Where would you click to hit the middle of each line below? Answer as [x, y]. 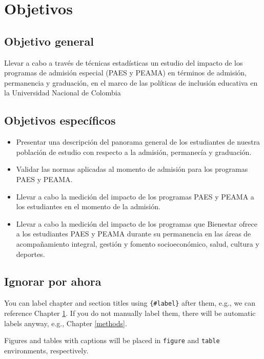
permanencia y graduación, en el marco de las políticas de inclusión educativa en [131, 82]
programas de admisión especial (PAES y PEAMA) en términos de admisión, [126, 73]
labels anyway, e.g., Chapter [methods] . [66, 323]
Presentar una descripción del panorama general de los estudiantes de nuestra [138, 142]
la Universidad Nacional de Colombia [63, 93]
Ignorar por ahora [53, 281]
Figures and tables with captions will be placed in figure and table [112, 340]
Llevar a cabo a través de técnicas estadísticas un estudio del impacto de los [124, 62]
